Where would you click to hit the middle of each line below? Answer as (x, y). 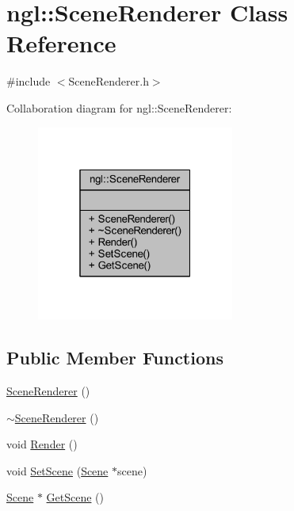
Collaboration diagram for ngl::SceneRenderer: (119, 107)
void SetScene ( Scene (57, 470)
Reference (61, 43)
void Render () (42, 444)
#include (29, 81)
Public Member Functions (115, 358)
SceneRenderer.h (109, 81)
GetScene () (75, 497)
